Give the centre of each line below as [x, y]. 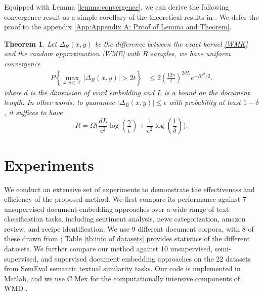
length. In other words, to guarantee [59, 102]
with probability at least [205, 102]
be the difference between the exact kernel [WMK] [171, 43]
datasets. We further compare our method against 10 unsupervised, [108, 249]
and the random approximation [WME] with [72, 53]
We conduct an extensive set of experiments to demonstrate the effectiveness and [129, 189]
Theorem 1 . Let [31, 43]
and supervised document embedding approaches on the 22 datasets [146, 258]
